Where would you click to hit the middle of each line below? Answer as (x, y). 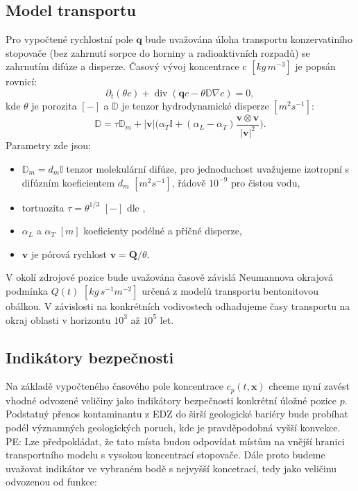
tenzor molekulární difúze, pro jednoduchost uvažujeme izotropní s (208, 168)
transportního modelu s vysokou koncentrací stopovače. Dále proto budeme (165, 455)
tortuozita (43, 207)
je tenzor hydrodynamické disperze (195, 105)
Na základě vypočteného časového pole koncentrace (114, 386)
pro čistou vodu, (266, 182)
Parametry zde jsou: (48, 145)
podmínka (27, 290)
